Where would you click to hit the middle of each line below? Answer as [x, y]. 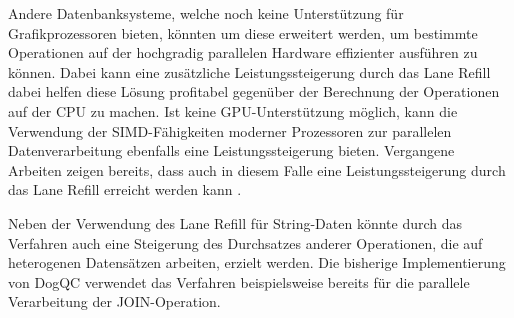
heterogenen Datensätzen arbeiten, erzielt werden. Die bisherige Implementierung [257, 262]
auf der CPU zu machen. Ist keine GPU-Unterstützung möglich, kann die [233, 110]
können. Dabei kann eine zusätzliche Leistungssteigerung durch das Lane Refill [249, 71]
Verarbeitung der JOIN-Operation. [114, 301]
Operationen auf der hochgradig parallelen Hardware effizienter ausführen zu [243, 52]
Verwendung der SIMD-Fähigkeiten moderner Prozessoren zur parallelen [230, 130]
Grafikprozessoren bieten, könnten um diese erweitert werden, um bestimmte [243, 32]
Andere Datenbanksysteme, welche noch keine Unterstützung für [206, 13]
